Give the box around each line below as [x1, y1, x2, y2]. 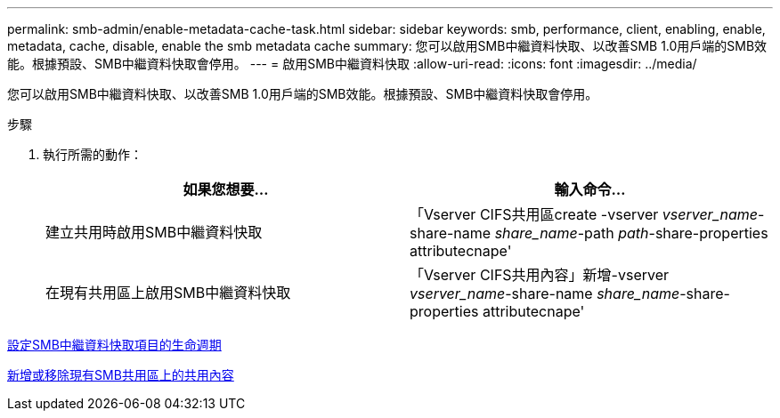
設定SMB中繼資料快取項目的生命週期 [7, 337, 222, 352]
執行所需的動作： [43, 147, 142, 162]
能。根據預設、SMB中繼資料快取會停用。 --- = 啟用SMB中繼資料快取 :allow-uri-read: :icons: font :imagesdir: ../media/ [7, 56, 697, 71]
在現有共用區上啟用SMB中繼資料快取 [45, 284, 291, 301]
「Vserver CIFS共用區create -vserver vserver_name [410, 205, 758, 223]
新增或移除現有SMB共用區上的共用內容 [7, 367, 234, 382]
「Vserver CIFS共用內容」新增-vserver [410, 266, 670, 284]
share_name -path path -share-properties [494, 224, 768, 242]
